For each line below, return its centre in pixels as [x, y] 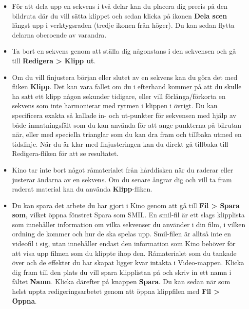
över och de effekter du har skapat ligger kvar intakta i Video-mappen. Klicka [128, 262]
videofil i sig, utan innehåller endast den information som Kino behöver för [124, 243]
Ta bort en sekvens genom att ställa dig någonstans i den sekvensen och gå [124, 51]
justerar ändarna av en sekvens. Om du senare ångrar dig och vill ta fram [122, 179]
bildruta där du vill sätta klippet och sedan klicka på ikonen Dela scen [119, 15]
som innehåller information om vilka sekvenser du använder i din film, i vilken [129, 224]
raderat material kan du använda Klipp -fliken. [82, 189]
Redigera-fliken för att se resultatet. [65, 153]
